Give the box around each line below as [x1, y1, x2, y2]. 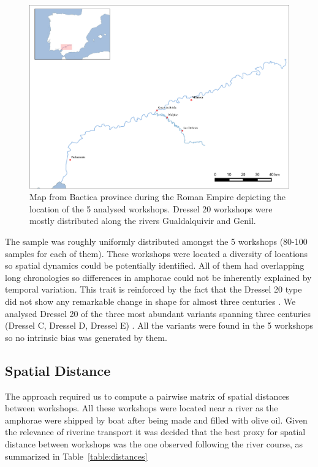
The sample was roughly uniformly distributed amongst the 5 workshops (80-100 [5, 235, 308, 248]
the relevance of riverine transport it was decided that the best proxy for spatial [5, 425, 306, 438]
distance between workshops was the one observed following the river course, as [5, 437, 303, 450]
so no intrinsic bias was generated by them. [5, 331, 167, 343]
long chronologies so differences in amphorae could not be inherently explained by [5, 271, 312, 283]
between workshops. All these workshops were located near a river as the [5, 402, 278, 414]
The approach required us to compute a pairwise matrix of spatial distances [5, 389, 290, 402]
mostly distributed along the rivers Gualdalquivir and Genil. [29, 214, 256, 227]
